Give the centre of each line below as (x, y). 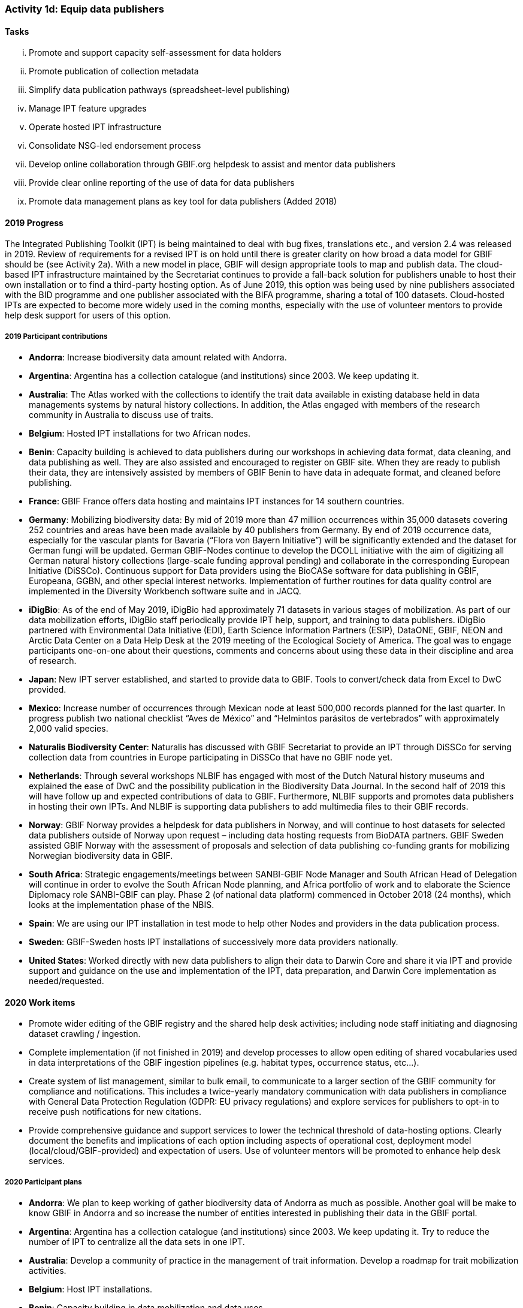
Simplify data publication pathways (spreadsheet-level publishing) (159, 90)
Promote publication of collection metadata (114, 71)
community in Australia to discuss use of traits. (121, 415)
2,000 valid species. (69, 729)
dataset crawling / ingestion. (85, 1034)
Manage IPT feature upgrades (88, 109)
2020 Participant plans (43, 1182)
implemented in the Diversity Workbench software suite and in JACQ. (165, 591)
